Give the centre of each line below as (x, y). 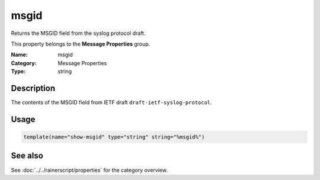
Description (33, 88)
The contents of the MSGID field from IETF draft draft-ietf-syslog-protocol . (112, 102)
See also (27, 156)
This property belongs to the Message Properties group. (81, 44)
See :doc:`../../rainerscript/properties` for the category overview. (89, 170)
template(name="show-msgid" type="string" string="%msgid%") (114, 137)
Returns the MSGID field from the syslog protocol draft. (78, 33)
